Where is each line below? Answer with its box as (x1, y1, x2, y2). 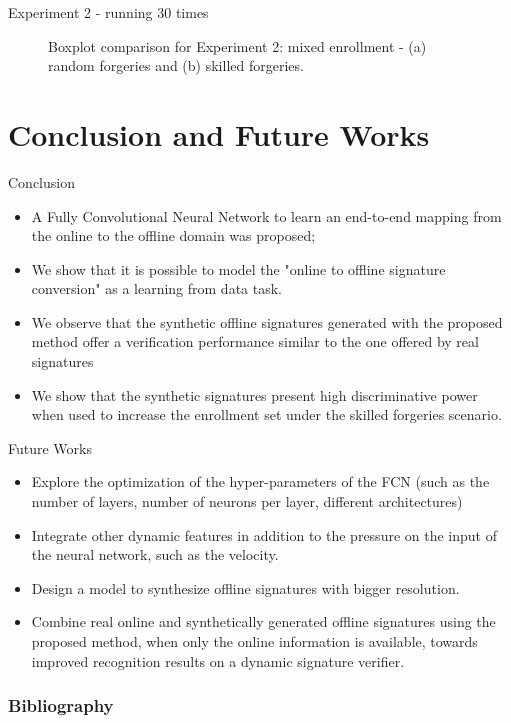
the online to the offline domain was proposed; (31, 225, 316, 246)
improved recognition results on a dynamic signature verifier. (31, 650, 405, 671)
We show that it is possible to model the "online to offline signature (31, 258, 446, 279)
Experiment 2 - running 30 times (8, 2, 209, 22)
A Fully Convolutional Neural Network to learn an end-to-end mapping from (31, 205, 502, 226)
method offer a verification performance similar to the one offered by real (31, 331, 479, 352)
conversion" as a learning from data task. (31, 278, 282, 299)
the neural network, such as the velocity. (31, 544, 279, 565)
